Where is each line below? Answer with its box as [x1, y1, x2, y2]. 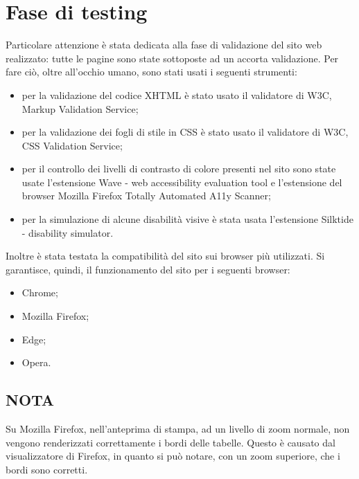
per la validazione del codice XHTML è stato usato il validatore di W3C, [21, 87, 332, 102]
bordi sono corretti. [6, 462, 88, 476]
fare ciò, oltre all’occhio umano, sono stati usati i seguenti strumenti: [6, 64, 297, 79]
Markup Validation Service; [21, 101, 139, 116]
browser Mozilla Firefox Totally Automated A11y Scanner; [21, 188, 271, 203]
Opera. [21, 355, 51, 370]
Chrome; [21, 285, 58, 300]
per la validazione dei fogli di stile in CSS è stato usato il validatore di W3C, [21, 125, 349, 139]
